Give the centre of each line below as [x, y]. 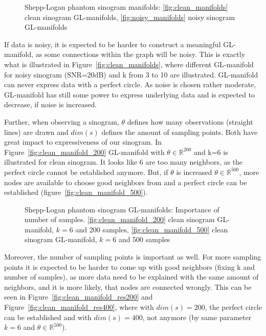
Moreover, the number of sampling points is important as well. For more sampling [133, 257]
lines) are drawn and [36, 132]
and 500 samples [144, 239]
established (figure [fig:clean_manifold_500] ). [76, 192]
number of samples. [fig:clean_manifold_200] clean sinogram [120, 219]
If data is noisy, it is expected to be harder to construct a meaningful [113, 44]
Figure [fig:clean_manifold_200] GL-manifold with [84, 152]
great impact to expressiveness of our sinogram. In [83, 142]
